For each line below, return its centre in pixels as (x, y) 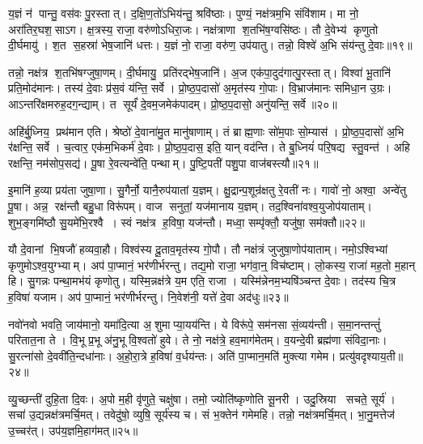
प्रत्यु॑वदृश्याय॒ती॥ (372, 355)
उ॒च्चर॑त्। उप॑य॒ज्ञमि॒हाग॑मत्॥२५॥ (73, 431)
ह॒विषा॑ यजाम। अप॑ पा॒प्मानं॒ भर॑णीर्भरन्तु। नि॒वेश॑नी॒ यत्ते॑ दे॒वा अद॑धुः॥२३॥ (148, 296)
